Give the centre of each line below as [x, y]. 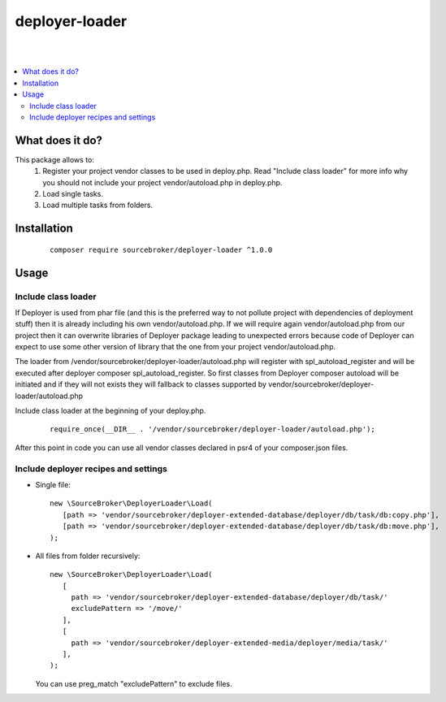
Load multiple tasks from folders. [98, 205]
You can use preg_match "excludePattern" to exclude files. [134, 683]
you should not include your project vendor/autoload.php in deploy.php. [162, 182]
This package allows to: [55, 159]
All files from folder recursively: [88, 556]
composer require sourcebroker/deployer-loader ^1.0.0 [161, 249]
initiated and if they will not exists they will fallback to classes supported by [141, 384]
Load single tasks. [73, 193]
